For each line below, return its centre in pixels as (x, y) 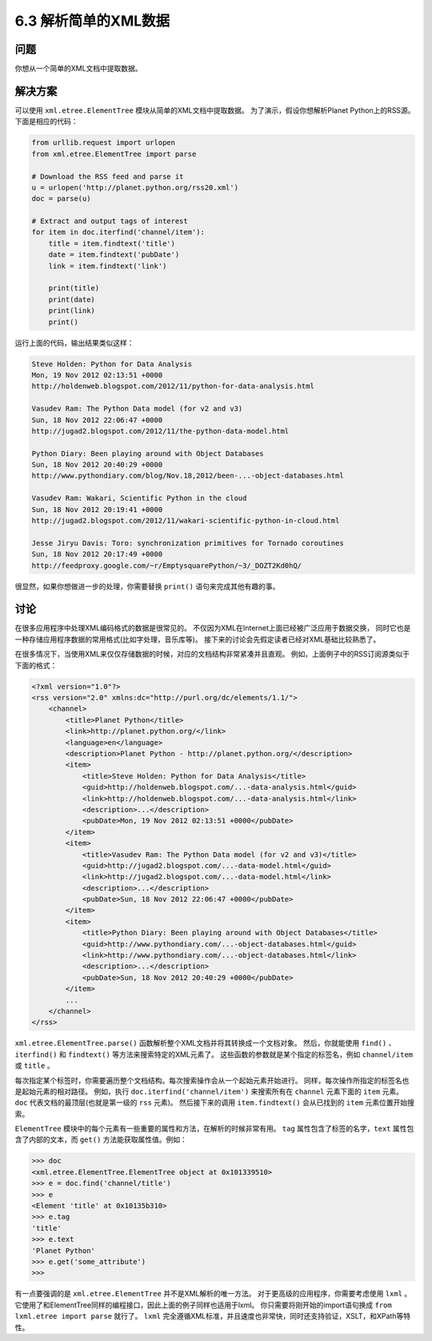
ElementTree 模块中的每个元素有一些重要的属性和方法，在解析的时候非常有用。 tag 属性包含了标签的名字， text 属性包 (214, 1129)
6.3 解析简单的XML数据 (92, 21)
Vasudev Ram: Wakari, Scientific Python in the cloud (139, 498)
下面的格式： (36, 665)
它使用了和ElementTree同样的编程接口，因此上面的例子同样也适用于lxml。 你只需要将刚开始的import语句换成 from (203, 1305)
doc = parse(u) (61, 199)
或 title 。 (35, 1066)
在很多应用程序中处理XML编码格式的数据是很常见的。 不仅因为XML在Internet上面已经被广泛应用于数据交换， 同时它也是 (213, 628)
